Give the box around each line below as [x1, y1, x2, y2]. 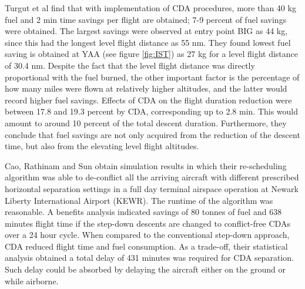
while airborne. [5, 274, 59, 287]
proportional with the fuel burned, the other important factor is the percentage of [5, 70, 300, 83]
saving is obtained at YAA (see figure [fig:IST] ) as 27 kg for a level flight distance [5, 48, 299, 60]
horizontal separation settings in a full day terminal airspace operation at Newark [5, 182, 299, 194]
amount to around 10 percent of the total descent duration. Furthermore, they [5, 116, 287, 129]
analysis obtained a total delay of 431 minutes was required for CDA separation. [5, 251, 294, 264]
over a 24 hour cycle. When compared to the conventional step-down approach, [5, 228, 290, 241]
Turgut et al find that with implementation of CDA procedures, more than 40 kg [5, 2, 296, 14]
